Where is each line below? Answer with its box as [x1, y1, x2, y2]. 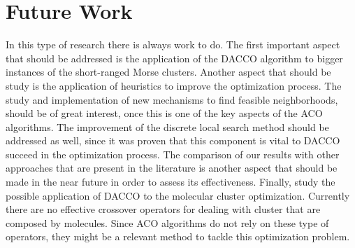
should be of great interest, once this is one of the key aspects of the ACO [6, 106, 323, 120]
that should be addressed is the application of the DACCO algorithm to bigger [6, 50, 343, 65]
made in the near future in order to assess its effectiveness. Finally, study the [6, 174, 335, 189]
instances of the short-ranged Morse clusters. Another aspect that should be [6, 64, 331, 79]
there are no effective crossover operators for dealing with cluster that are [6, 202, 321, 216]
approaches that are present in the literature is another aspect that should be [6, 160, 338, 175]
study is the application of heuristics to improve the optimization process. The [6, 78, 342, 92]
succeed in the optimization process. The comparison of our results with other [6, 146, 340, 161]
